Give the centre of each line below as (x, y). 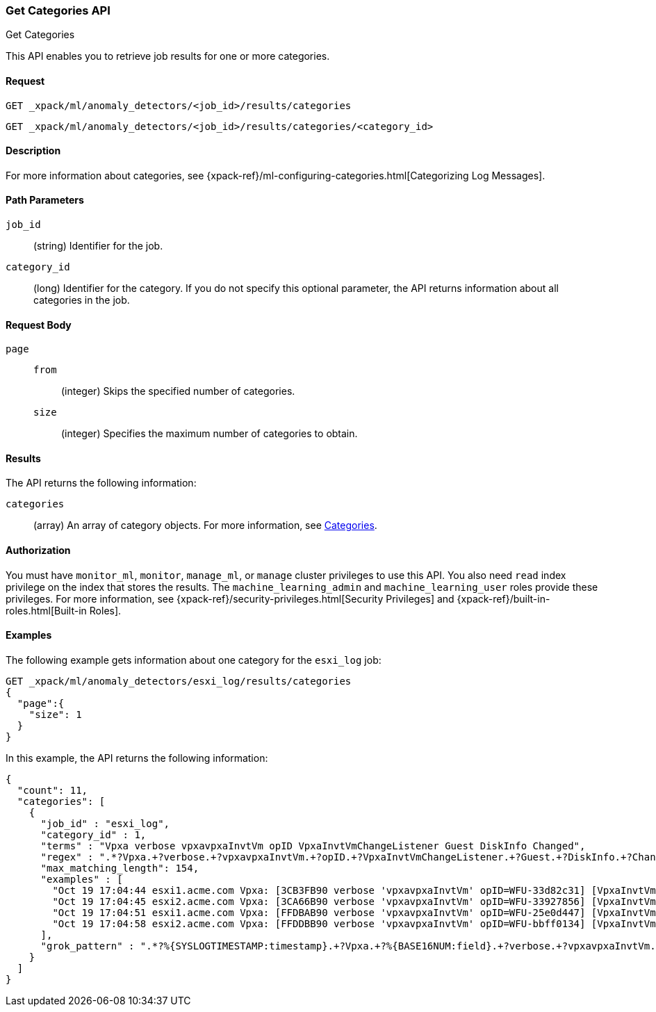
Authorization (38, 550)
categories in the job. (82, 300)
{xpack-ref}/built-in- (503, 598)
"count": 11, (52, 790)
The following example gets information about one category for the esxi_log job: (194, 660)
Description (33, 151)
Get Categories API (58, 10)
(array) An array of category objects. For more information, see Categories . (205, 525)
